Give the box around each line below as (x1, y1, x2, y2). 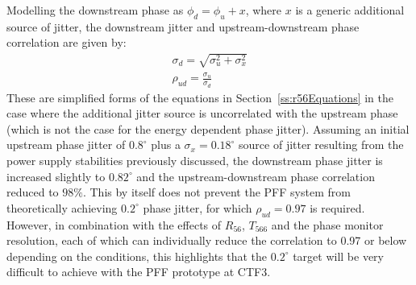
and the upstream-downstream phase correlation (136, 167, 375, 184)
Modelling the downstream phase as (6, 2, 184, 18)
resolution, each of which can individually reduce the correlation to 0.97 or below (6, 232, 407, 249)
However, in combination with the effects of (6, 216, 222, 233)
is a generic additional (295, 2, 405, 18)
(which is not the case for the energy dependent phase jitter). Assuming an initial (6, 120, 410, 137)
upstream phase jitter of (6, 136, 126, 153)
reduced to (6, 184, 59, 200)
